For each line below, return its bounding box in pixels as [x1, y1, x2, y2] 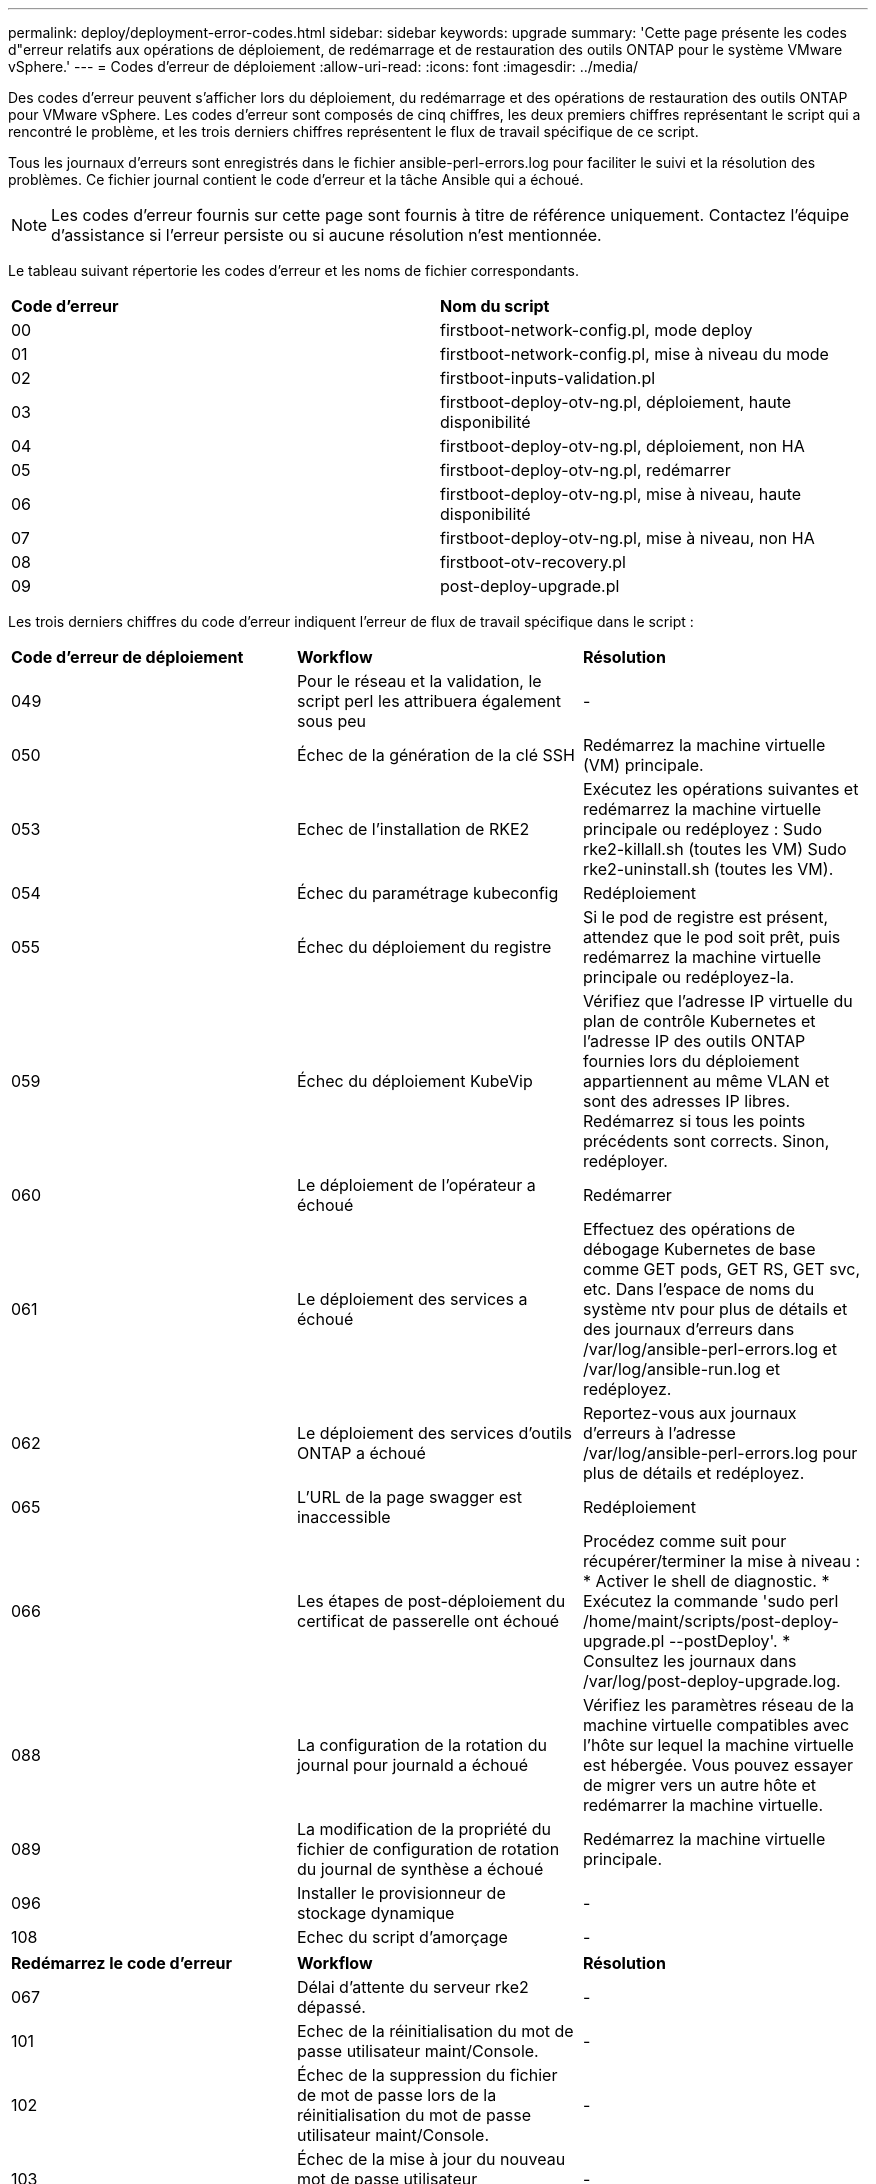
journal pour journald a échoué [296, 1755, 528, 1775]
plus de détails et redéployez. [582, 1463, 805, 1483]
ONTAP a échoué [296, 1443, 426, 1463]
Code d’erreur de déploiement [11, 647, 244, 667]
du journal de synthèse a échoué [296, 1859, 544, 1879]
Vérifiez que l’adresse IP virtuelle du [582, 991, 853, 1011]
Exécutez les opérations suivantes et [582, 779, 859, 799]
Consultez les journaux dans [582, 1651, 797, 1671]
